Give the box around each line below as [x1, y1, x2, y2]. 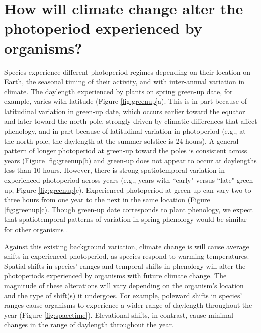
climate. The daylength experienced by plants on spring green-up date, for [4, 86, 233, 96]
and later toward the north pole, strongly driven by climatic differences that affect [4, 116, 257, 126]
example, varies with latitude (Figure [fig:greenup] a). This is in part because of [4, 96, 247, 106]
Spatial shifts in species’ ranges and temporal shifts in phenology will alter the [4, 260, 246, 271]
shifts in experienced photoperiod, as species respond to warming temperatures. [4, 251, 249, 261]
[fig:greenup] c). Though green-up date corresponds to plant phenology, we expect [4, 204, 253, 214]
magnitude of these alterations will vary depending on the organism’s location [4, 280, 244, 290]
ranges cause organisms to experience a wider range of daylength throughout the [4, 300, 252, 310]
